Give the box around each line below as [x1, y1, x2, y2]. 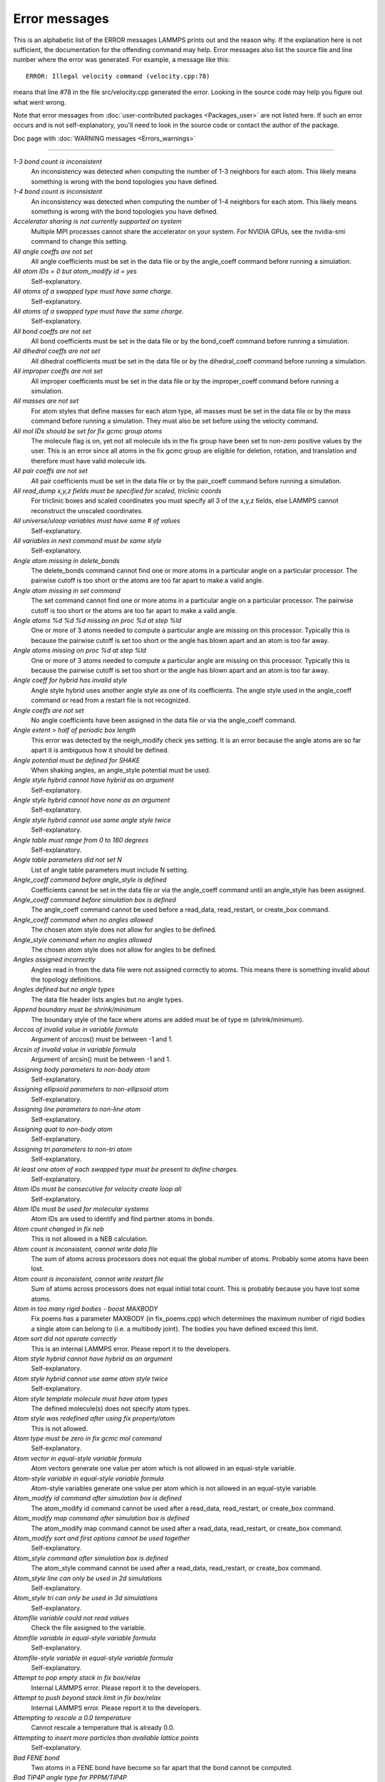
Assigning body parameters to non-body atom [13, 1065, 150, 1073]
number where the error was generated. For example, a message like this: [13, 56, 230, 64]
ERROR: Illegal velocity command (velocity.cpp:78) [26, 72, 210, 80]
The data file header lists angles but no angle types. [31, 995, 184, 1004]
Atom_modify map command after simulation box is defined [13, 1514, 190, 1523]
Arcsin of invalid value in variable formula [13, 1045, 136, 1054]
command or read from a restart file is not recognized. [31, 696, 190, 705]
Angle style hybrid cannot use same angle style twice [13, 815, 171, 824]
